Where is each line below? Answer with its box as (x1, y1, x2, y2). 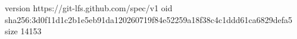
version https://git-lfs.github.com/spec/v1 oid (5, 2, 173, 14)
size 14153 (5, 25, 42, 37)
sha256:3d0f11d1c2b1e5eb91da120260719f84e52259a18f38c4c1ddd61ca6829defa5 (5, 13, 293, 25)
